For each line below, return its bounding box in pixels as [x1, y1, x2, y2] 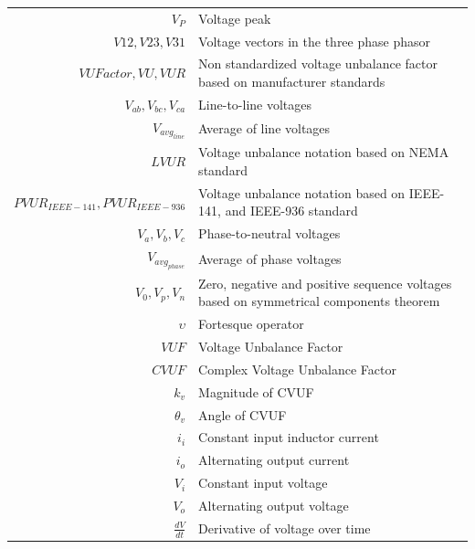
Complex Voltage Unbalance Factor [198, 359, 396, 378]
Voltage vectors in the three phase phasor [198, 31, 430, 50]
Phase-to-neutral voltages [198, 224, 341, 243]
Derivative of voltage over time [198, 518, 371, 537]
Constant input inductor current [198, 428, 379, 447]
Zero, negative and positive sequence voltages [198, 273, 452, 292]
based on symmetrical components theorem [198, 291, 440, 311]
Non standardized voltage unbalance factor [198, 54, 438, 73]
